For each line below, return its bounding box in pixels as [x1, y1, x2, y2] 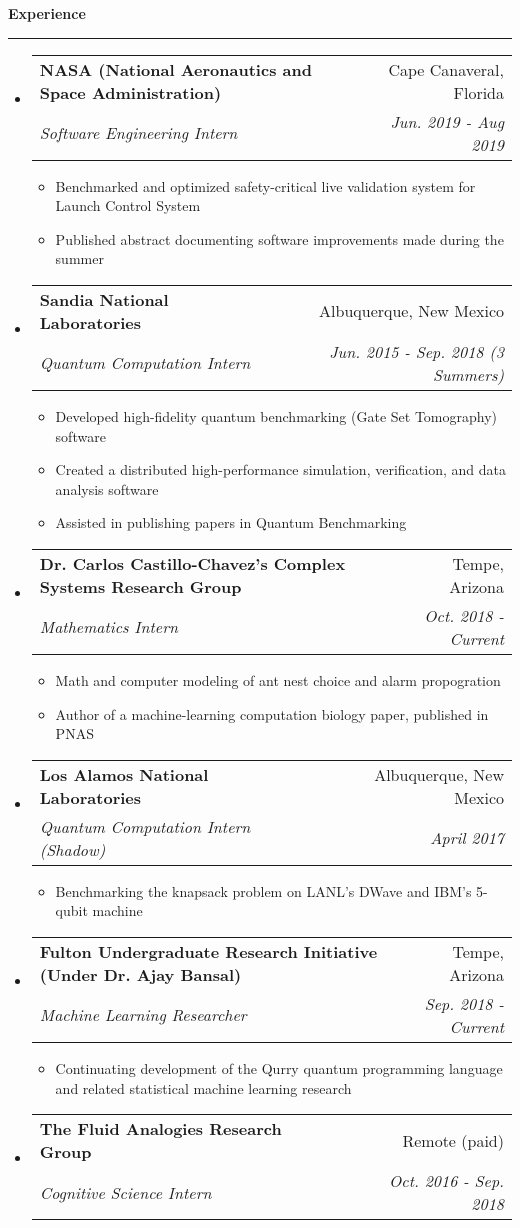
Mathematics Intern [39, 615, 178, 639]
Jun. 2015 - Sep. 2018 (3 [329, 339, 504, 363]
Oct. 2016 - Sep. [389, 1169, 504, 1193]
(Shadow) [39, 837, 106, 861]
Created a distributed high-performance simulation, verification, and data [55, 459, 506, 480]
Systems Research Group [39, 574, 242, 598]
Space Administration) [39, 80, 222, 104]
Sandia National [39, 287, 169, 311]
